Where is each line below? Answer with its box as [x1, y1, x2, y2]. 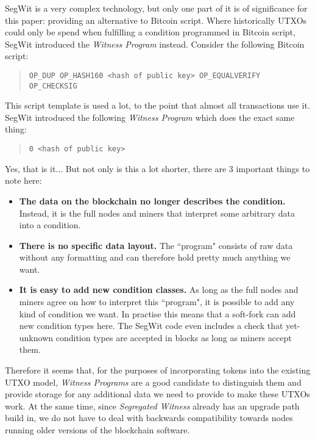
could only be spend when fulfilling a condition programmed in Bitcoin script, [5, 26, 296, 38]
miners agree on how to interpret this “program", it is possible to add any [19, 295, 295, 308]
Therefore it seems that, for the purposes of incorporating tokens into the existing [5, 364, 311, 377]
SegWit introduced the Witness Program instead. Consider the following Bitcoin [5, 37, 305, 50]
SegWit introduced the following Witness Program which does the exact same [5, 110, 295, 123]
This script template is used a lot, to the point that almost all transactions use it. [5, 99, 310, 112]
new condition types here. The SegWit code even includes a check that [19, 319, 283, 332]
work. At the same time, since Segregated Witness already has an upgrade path [5, 399, 300, 412]
